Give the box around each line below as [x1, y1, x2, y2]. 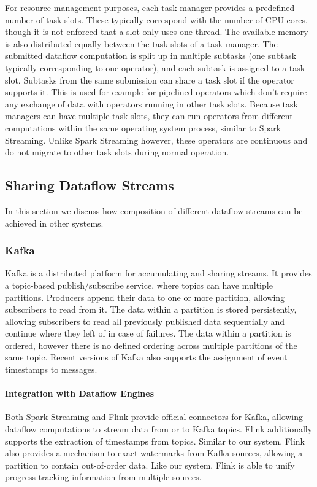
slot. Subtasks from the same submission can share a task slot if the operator [5, 73, 294, 86]
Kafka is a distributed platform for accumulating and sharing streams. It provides [5, 267, 312, 279]
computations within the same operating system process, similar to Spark [5, 121, 281, 134]
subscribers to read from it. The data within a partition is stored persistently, [5, 303, 297, 316]
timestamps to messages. [5, 363, 97, 376]
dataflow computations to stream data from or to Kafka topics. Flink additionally [5, 423, 313, 435]
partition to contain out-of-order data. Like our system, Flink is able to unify [5, 458, 295, 471]
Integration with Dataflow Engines [5, 387, 155, 400]
